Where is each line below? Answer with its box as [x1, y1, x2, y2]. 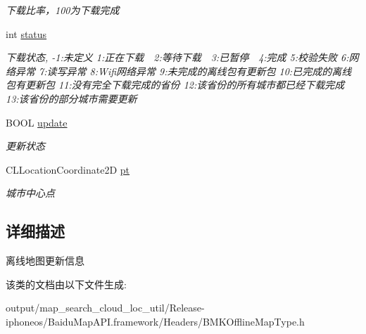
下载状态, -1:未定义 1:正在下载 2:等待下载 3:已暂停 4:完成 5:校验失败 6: [6, 50, 349, 65]
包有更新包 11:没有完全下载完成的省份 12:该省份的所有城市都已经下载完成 [6, 77, 345, 92]
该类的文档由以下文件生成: [6, 276, 127, 291]
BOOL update [6, 115, 68, 129]
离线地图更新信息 [6, 253, 84, 268]
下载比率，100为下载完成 [6, 3, 120, 17]
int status [6, 26, 47, 41]
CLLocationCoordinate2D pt [6, 162, 130, 176]
